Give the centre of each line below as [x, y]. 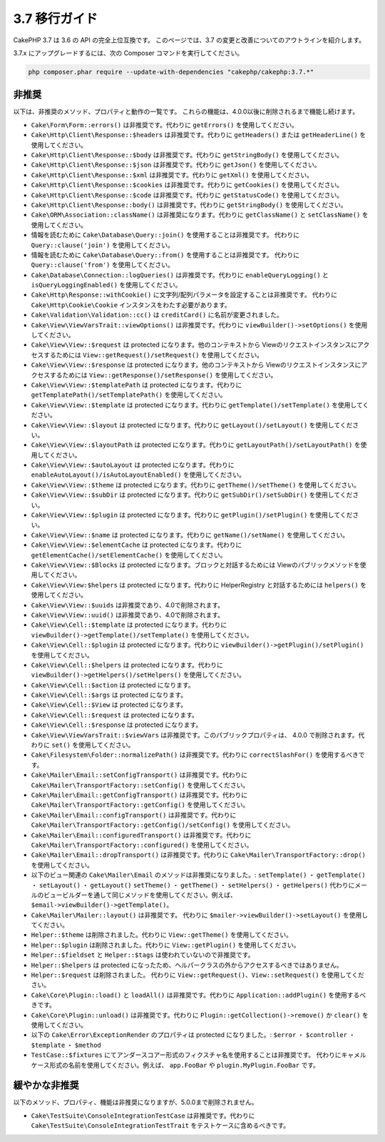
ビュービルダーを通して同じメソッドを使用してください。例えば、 [140, 895]
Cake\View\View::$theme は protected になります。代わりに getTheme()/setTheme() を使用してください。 [195, 485]
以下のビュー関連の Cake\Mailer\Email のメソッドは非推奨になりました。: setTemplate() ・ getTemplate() [199, 875]
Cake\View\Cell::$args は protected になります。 [109, 695]
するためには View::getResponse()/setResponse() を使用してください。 [163, 374]
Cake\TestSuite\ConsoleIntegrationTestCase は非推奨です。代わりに [143, 1116]
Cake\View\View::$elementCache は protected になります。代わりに [137, 545]
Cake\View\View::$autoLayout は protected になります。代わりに [133, 465]
